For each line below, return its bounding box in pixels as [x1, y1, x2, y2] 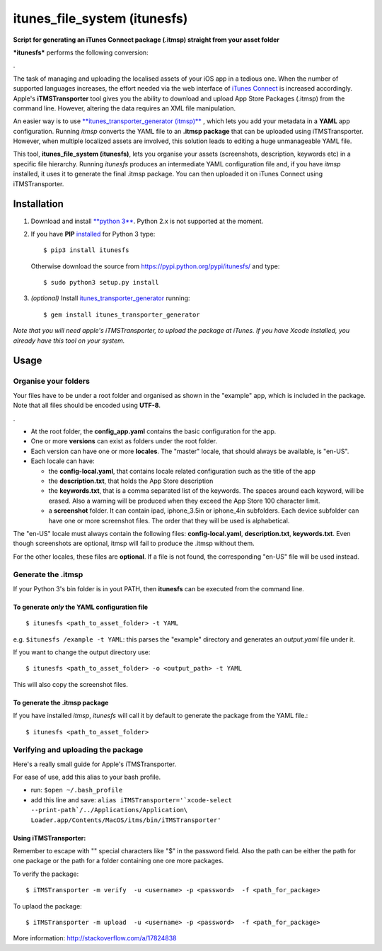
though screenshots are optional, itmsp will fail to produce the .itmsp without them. [13, 539, 255, 548]
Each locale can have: [30, 457, 95, 465]
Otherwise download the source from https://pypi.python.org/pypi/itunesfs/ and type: [30, 262, 280, 271]
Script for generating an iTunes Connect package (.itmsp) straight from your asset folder [13, 35, 279, 44]
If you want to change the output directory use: [13, 648, 151, 656]
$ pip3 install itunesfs [43, 246, 129, 254]
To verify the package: [13, 870, 79, 878]
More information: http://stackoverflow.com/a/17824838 [13, 934, 177, 943]
